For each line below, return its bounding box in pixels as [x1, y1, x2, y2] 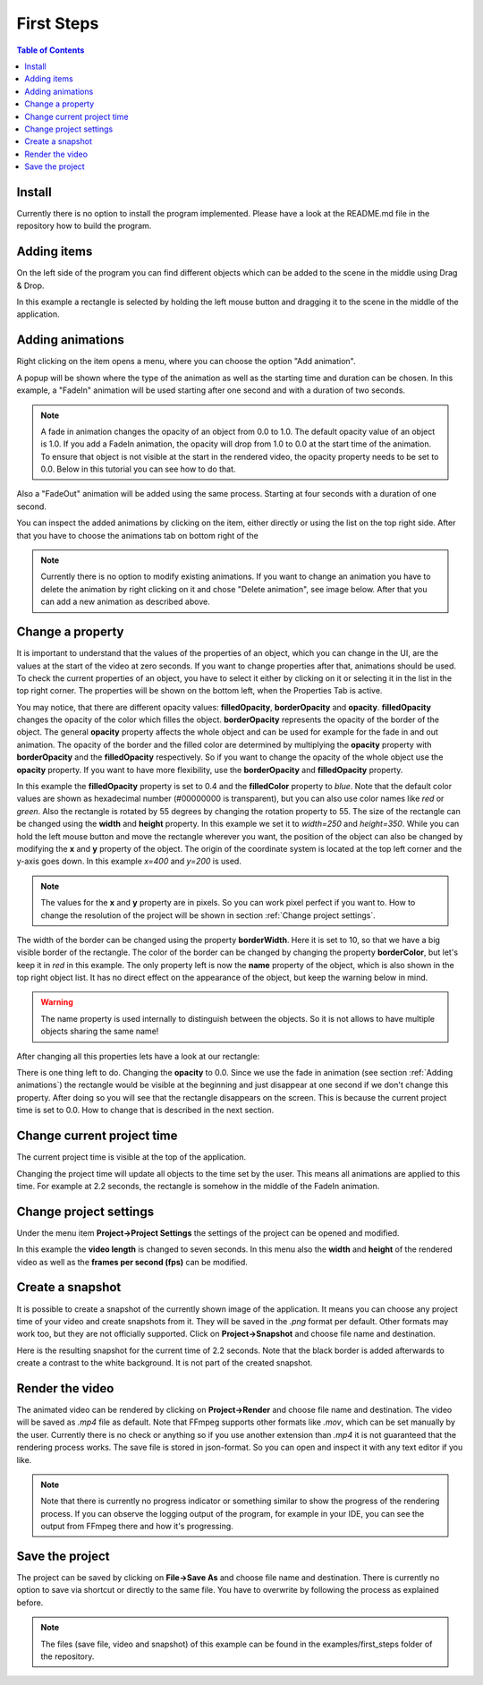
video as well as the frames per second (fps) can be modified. [16, 1256, 248, 1267]
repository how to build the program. [16, 220, 152, 232]
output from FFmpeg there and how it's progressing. [40, 1521, 234, 1532]
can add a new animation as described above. [40, 596, 210, 608]
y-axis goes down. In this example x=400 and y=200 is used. [16, 855, 241, 867]
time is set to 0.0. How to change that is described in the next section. [16, 1105, 275, 1116]
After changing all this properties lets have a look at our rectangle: [16, 1051, 260, 1061]
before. [16, 1597, 44, 1608]
